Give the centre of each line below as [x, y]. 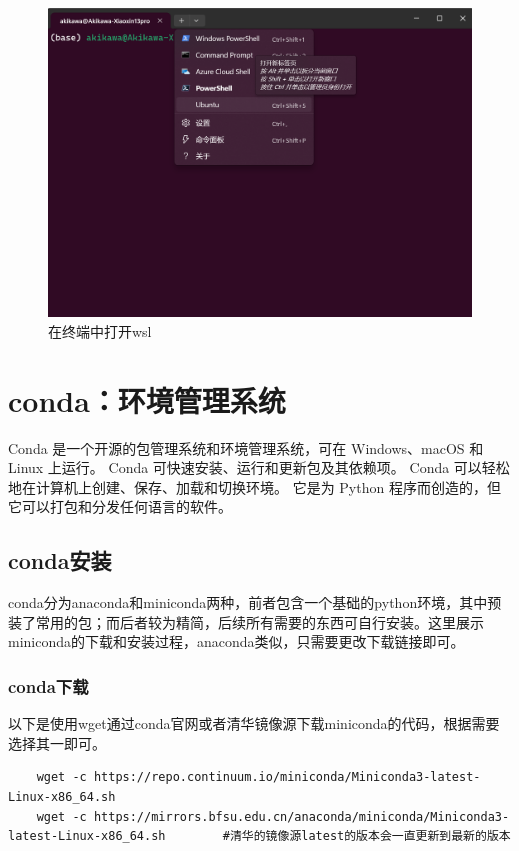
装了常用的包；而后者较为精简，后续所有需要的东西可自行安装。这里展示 [246, 621]
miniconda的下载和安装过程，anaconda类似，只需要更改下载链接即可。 [236, 641]
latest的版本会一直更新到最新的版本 [406, 836]
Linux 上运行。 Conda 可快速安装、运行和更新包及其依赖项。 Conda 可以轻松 [259, 467]
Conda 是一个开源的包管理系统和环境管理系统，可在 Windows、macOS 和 [246, 447]
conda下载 [48, 685]
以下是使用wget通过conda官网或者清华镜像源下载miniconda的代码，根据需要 [254, 723]
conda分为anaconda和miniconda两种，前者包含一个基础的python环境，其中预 [255, 602]
